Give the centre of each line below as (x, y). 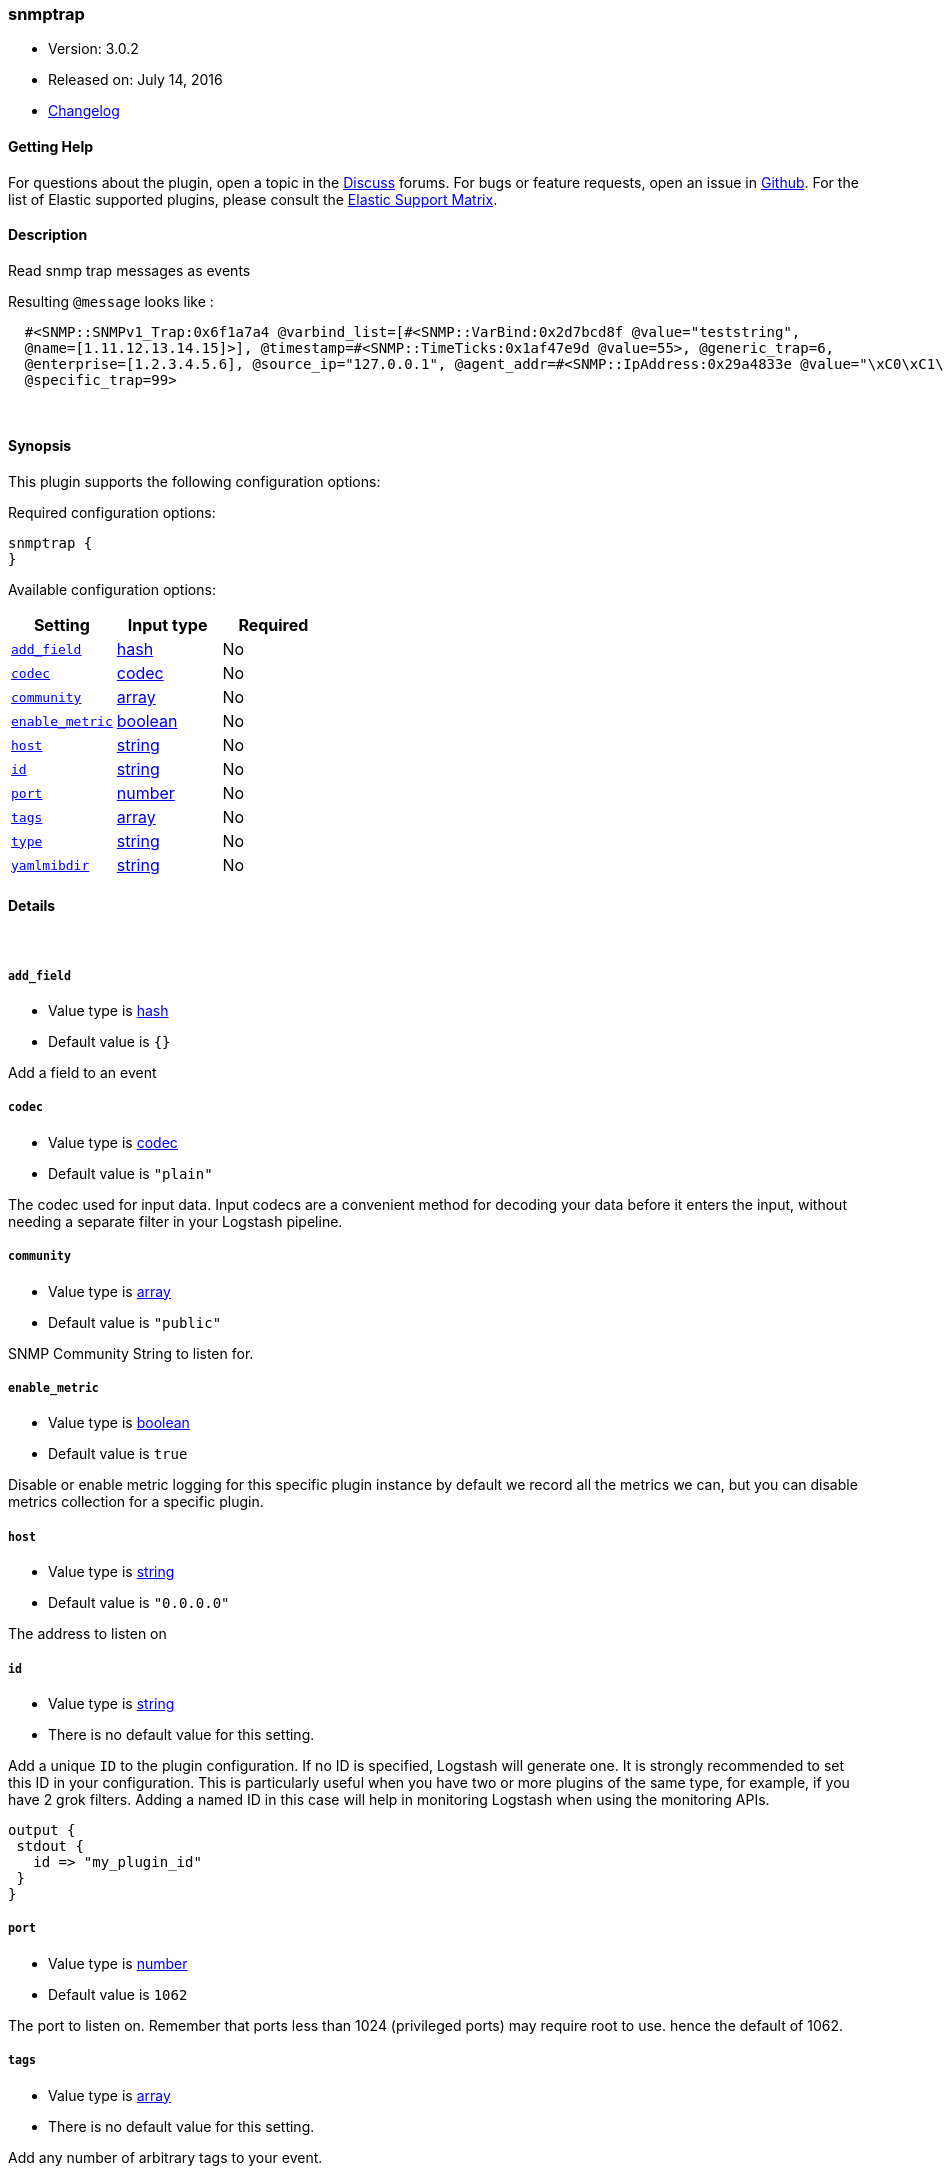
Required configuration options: (112, 513)
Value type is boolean (119, 1423)
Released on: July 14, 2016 (135, 80)
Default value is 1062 (118, 1994)
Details (32, 905)
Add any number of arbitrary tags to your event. (165, 2157)
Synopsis (40, 446)
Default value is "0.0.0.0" (139, 1603)
